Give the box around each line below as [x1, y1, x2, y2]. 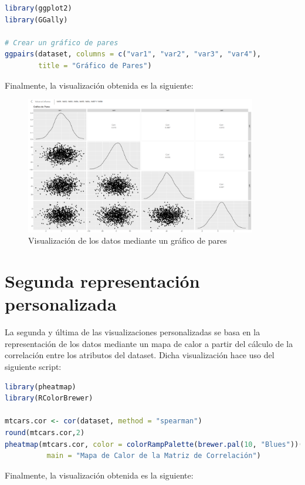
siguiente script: [5, 361, 62, 372]
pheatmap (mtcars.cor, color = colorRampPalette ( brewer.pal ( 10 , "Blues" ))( [5, 440, 303, 449]
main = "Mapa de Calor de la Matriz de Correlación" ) [46, 452, 261, 460]
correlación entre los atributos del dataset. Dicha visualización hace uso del [5, 349, 274, 361]
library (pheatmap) [5, 382, 76, 391]
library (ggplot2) [5, 4, 72, 12]
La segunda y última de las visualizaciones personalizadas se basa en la [5, 326, 260, 338]
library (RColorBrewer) [5, 394, 93, 403]
